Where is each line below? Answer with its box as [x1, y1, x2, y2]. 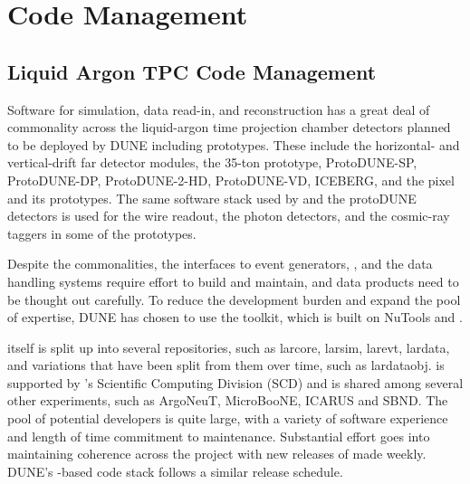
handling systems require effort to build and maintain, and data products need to [7, 271, 459, 290]
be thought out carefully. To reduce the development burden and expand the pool [7, 289, 461, 308]
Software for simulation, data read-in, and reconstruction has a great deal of [7, 100, 430, 119]
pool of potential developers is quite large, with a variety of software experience [7, 409, 448, 428]
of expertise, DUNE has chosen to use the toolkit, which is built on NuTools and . [7, 308, 463, 327]
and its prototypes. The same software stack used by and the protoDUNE [7, 188, 417, 207]
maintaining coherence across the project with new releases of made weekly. [7, 444, 427, 463]
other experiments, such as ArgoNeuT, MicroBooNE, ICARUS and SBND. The [7, 391, 448, 410]
